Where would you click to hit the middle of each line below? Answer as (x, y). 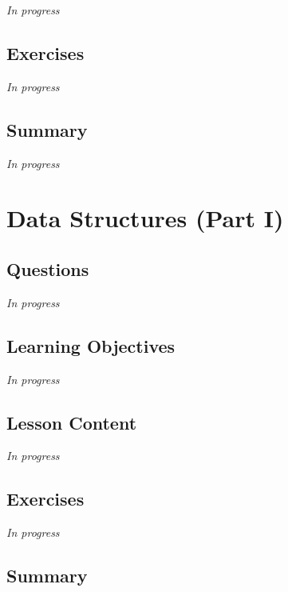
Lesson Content (72, 422)
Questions (48, 268)
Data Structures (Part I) (145, 218)
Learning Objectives (91, 345)
